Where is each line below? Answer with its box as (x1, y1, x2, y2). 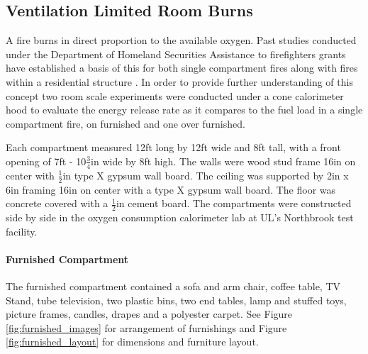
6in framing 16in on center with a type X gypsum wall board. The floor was (6, 182, 336, 197)
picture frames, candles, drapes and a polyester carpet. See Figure (6, 306, 293, 321)
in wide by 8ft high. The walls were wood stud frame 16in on (91, 153, 356, 168)
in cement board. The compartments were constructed (116, 196, 352, 211)
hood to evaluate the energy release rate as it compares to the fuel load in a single (6, 102, 363, 117)
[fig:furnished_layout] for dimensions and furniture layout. (6, 334, 259, 349)
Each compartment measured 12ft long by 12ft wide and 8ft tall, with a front (6, 140, 341, 155)
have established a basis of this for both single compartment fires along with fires (6, 60, 358, 75)
